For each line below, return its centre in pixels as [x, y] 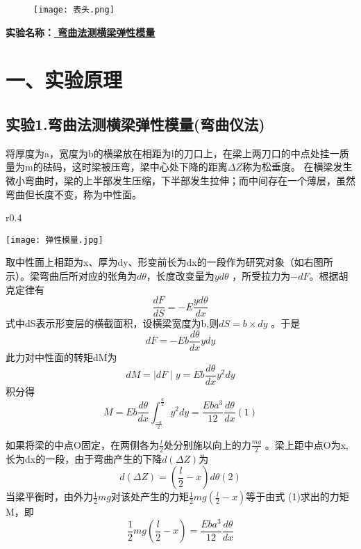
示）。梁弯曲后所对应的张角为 [71, 276]
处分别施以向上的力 [207, 444]
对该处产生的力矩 [150, 496]
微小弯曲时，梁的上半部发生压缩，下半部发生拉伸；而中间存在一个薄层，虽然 [180, 181]
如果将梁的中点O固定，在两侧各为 [82, 444]
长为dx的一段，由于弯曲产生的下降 [84, 458]
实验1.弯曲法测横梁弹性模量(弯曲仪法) [135, 124]
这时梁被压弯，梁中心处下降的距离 [150, 167]
